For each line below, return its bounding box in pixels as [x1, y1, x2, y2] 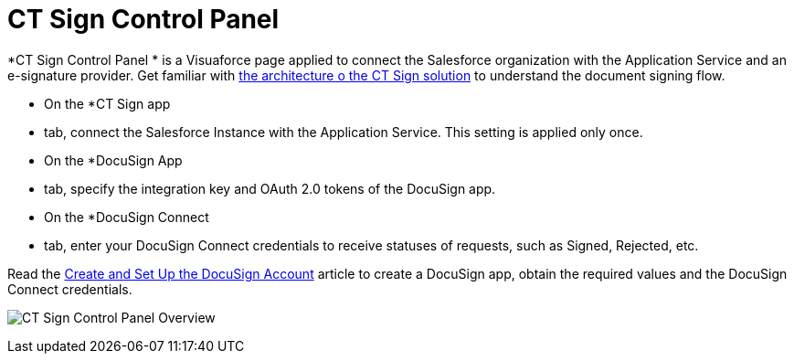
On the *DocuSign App [44, 152, 183, 168]
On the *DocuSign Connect [44, 208, 209, 225]
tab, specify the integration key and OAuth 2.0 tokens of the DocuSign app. [44, 180, 496, 196]
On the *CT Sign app [44, 95, 171, 111]
